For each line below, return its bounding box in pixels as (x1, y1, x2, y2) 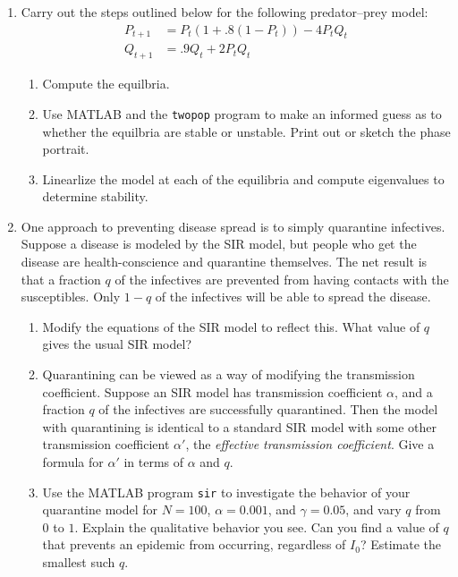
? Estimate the (360, 535, 442, 554)
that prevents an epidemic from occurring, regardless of (42, 535, 346, 554)
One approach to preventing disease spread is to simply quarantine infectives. (21, 216, 445, 235)
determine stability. (42, 187, 148, 206)
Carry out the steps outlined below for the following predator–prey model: (21, 3, 428, 21)
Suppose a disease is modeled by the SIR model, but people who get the (21, 234, 417, 253)
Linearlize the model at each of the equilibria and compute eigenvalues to (42, 169, 445, 188)
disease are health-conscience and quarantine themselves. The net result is (21, 252, 428, 271)
